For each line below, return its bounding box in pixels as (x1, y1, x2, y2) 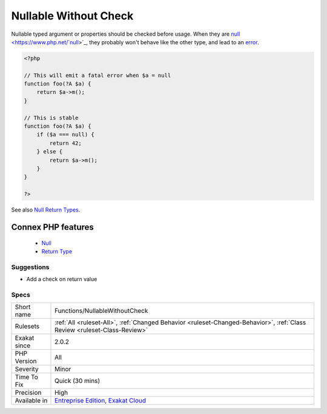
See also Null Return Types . (11, 206, 81, 213)
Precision (15, 389, 42, 397)
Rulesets (15, 322, 39, 330)
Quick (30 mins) (54, 376, 101, 385)
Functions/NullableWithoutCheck (54, 307, 148, 315)
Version (15, 357, 37, 366)
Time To (15, 373, 39, 381)
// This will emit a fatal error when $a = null (24, 72, 171, 79)
